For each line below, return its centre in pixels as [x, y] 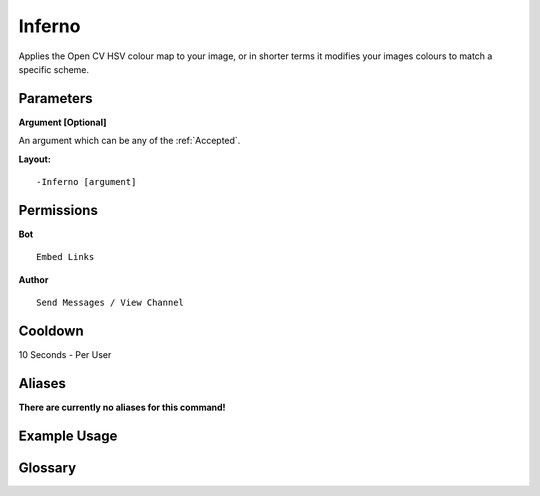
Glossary [47, 467]
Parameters [55, 98]
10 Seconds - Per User [65, 354]
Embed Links [65, 257]
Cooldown [51, 330]
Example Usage [68, 435]
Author [33, 279]
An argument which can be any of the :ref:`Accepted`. [129, 141]
